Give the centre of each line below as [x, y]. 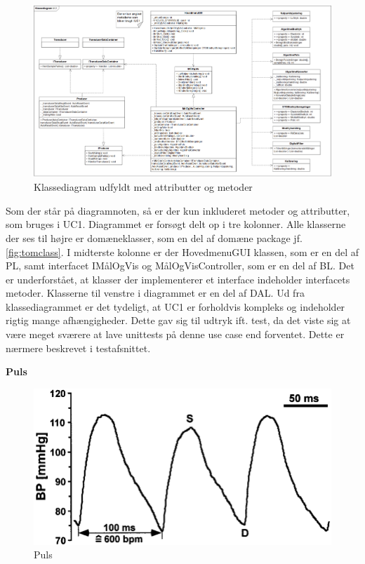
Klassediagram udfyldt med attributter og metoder [143, 187]
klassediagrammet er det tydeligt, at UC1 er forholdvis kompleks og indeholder [175, 306]
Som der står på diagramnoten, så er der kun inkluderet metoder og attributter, [178, 210]
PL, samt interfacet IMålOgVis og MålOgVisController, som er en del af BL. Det [180, 266]
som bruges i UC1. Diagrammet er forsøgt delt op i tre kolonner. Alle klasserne [176, 224]
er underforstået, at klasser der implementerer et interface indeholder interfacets [178, 279]
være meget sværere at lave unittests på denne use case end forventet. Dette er [175, 334]
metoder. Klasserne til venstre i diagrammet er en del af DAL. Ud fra [155, 293]
